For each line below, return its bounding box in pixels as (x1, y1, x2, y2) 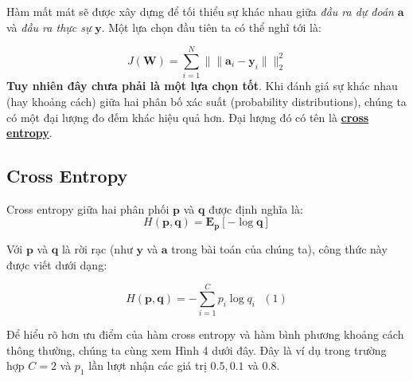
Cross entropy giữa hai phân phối (6, 200, 169, 217)
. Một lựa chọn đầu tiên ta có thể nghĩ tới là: (101, 18, 321, 35)
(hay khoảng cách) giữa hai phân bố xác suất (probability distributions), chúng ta (6, 92, 407, 109)
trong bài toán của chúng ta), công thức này (171, 240, 388, 257)
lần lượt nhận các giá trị (88, 357, 207, 374)
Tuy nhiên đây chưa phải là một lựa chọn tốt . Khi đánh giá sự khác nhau (6, 77, 398, 94)
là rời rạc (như (61, 240, 133, 257)
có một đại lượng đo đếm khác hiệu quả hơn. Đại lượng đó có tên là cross (6, 108, 369, 125)
